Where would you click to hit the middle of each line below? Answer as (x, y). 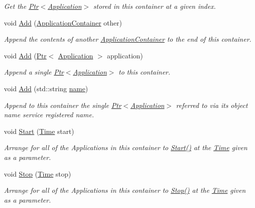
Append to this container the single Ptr (63, 105)
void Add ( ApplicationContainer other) (63, 22)
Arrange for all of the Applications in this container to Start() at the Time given (126, 147)
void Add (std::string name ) (46, 88)
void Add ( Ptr (25, 55)
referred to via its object (212, 105)
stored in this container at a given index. (155, 6)
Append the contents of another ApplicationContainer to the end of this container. (128, 39)
